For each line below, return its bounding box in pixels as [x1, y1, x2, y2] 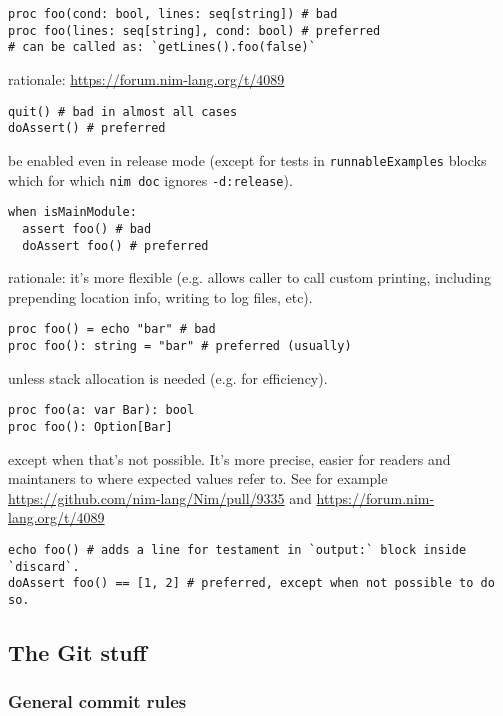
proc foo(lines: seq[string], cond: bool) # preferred [8, 23, 381, 38]
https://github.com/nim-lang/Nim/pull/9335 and [8, 487, 312, 508]
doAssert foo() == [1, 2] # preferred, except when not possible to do [8, 576, 495, 591]
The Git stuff [8, 636, 147, 667]
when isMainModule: [8, 205, 137, 220]
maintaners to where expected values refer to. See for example [8, 468, 388, 489]
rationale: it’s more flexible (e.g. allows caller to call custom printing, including [8, 267, 492, 288]
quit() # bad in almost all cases [8, 104, 238, 119]
